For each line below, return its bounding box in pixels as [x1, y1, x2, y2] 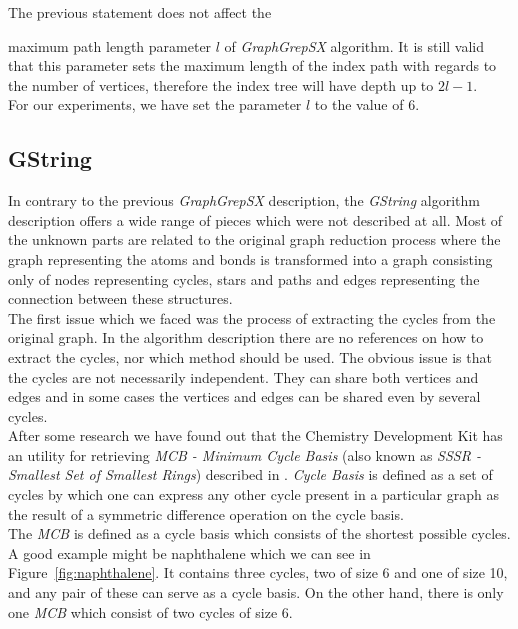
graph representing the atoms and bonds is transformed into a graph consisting [8, 248, 493, 269]
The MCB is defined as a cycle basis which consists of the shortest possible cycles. [8, 523, 511, 544]
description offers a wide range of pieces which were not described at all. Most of [8, 209, 503, 230]
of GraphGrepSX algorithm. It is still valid [224, 35, 485, 56]
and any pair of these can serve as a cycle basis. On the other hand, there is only [8, 582, 504, 603]
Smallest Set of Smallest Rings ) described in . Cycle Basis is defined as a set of [8, 464, 493, 485]
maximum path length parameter [8, 35, 212, 56]
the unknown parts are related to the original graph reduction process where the [8, 229, 501, 250]
